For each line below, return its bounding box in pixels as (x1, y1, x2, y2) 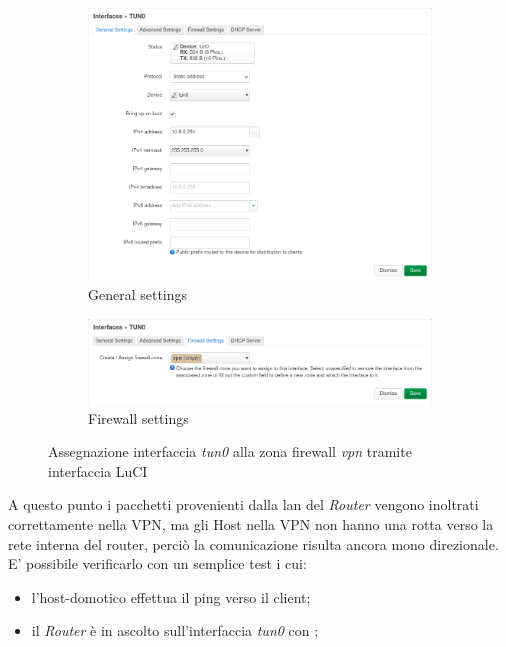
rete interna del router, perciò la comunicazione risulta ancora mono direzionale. (8, 533, 499, 554)
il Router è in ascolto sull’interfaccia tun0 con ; (31, 620, 319, 641)
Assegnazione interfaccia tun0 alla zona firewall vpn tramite (48, 441, 412, 462)
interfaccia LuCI (48, 460, 148, 481)
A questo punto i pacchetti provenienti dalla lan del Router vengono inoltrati (8, 494, 479, 515)
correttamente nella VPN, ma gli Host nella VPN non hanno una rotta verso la (8, 513, 494, 534)
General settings (88, 284, 188, 305)
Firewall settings (88, 407, 189, 428)
